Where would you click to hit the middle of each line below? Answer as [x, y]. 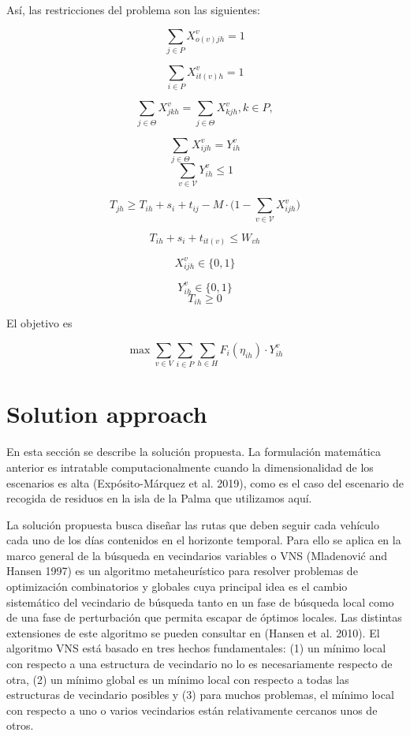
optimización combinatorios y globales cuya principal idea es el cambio [177, 587]
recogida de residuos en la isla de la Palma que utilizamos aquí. [159, 498]
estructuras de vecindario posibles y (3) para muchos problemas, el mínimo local [200, 695]
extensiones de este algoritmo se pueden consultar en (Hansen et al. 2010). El [193, 632]
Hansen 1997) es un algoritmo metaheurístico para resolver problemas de [182, 571]
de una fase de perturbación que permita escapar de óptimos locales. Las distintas [204, 617]
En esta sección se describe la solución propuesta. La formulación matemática [194, 452]
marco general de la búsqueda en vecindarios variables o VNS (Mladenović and [197, 555]
